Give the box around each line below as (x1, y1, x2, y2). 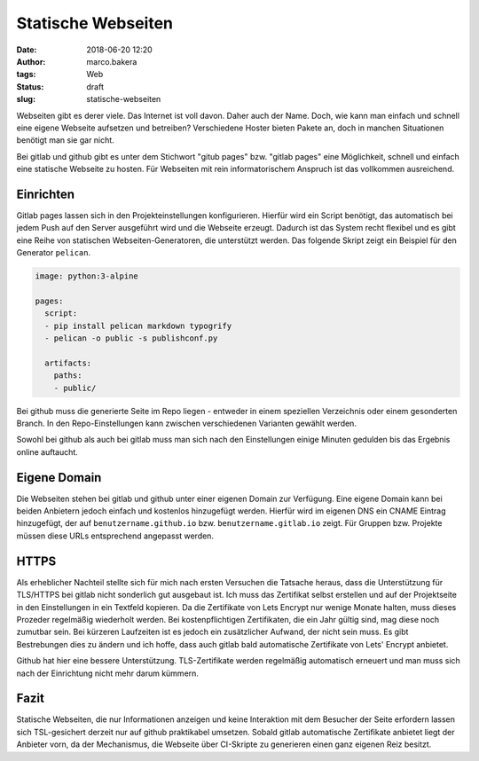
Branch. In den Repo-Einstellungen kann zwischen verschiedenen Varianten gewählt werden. (16, 418, 357, 429)
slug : (16, 94, 35, 105)
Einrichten (16, 186, 75, 201)
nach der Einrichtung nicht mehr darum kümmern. (16, 668, 200, 679)
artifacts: (44, 357, 92, 368)
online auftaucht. (16, 446, 79, 457)
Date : (16, 44, 37, 55)
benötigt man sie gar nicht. (16, 135, 114, 145)
